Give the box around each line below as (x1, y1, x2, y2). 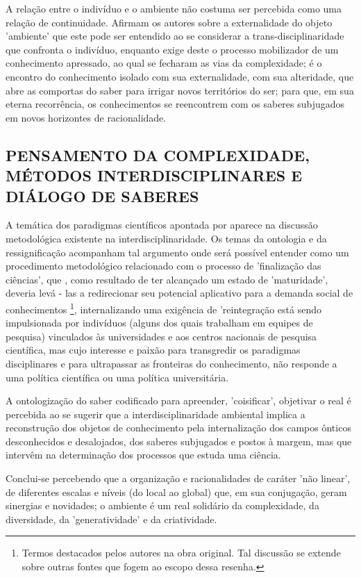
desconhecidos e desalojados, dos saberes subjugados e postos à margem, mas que (6, 433, 352, 448)
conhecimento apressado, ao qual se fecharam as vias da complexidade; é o (6, 56, 322, 70)
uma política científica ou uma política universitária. (6, 370, 229, 384)
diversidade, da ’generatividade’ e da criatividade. (6, 511, 217, 526)
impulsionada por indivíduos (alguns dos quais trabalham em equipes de (6, 315, 313, 330)
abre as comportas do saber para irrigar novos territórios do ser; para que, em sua (6, 83, 354, 97)
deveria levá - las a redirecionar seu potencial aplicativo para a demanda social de (6, 286, 353, 300)
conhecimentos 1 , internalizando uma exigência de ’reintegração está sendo (6, 299, 321, 316)
